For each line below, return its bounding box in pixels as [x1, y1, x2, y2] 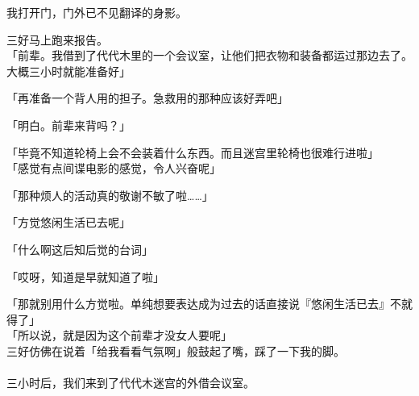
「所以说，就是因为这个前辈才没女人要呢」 [6, 327, 232, 344]
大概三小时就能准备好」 [6, 62, 131, 79]
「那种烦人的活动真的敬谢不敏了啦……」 [6, 186, 214, 203]
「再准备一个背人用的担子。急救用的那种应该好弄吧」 [6, 90, 288, 106]
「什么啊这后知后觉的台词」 [6, 240, 153, 257]
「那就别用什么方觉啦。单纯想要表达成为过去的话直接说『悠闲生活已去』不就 [6, 295, 413, 312]
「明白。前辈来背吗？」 [6, 116, 131, 133]
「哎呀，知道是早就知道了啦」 [6, 268, 164, 285]
